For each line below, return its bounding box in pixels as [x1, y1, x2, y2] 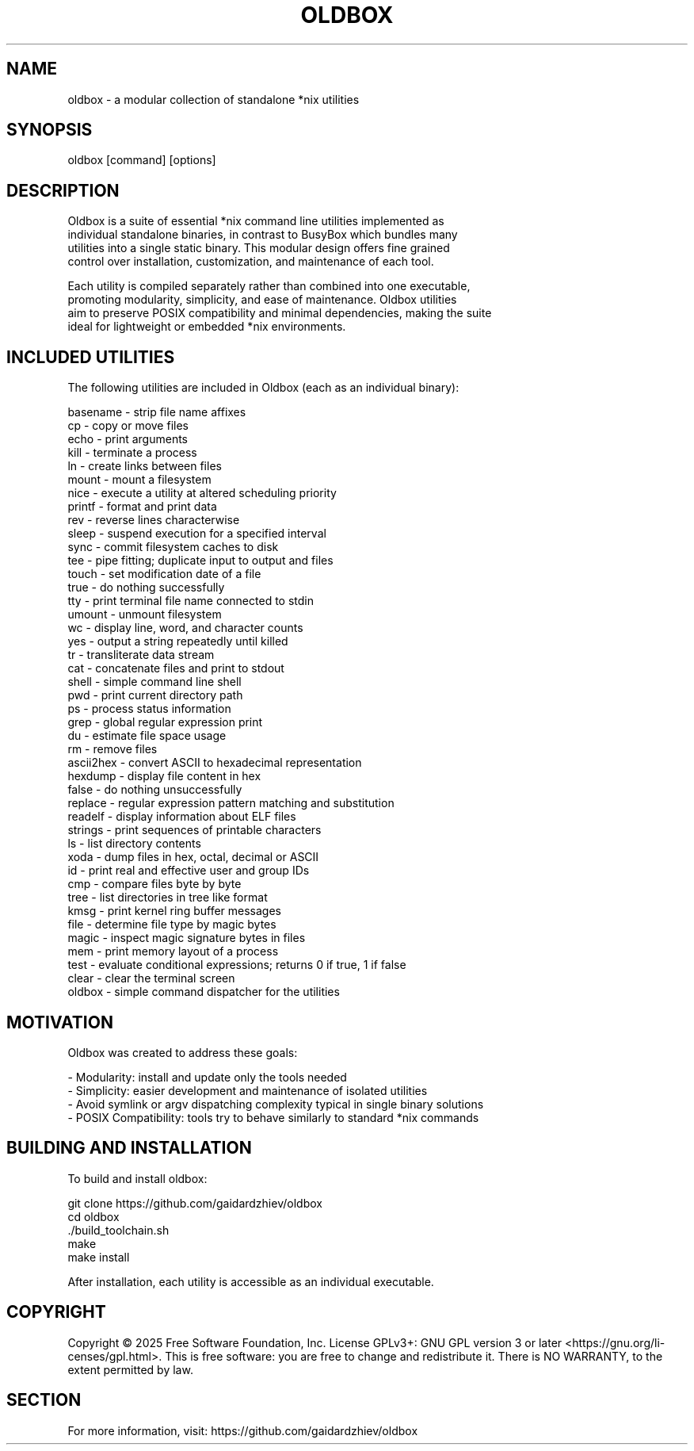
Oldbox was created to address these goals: [67, 1045, 298, 1059]
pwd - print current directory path [67, 688, 243, 703]
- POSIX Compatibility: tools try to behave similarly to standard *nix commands [67, 1110, 479, 1124]
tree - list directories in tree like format [67, 890, 268, 905]
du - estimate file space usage [67, 729, 227, 743]
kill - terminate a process [67, 446, 197, 460]
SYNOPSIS [6, 120, 93, 140]
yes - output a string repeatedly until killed [67, 634, 288, 649]
